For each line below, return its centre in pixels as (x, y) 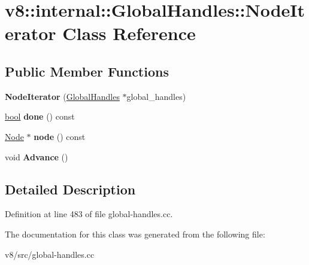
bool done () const (40, 116)
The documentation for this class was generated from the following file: (135, 234)
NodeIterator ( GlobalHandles (62, 96)
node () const (60, 136)
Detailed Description (70, 189)
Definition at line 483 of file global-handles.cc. (89, 214)
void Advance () (37, 156)
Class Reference (129, 33)
